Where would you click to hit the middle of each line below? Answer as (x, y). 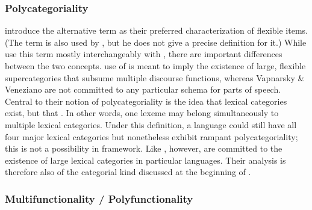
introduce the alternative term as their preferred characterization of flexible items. (156, 30)
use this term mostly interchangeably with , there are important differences (144, 54)
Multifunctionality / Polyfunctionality (99, 198)
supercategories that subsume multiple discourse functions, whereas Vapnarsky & (155, 77)
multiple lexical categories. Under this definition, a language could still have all (151, 124)
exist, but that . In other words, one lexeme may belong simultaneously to (142, 113)
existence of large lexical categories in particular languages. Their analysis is (145, 160)
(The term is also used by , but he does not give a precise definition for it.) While (156, 42)
